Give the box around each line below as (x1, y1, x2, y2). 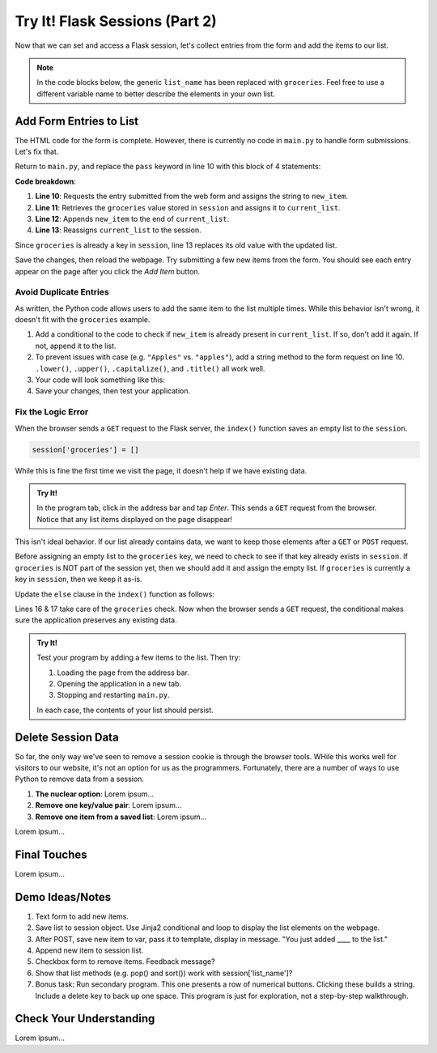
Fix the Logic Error (15, 406, 89, 418)
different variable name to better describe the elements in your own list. (36, 89, 275, 99)
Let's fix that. (15, 146, 59, 157)
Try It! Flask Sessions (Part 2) (15, 12, 218, 30)
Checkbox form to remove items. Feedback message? (35, 957, 215, 966)
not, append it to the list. (35, 341, 117, 350)
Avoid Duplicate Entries (15, 287, 109, 298)
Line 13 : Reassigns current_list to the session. (35, 225, 202, 235)
